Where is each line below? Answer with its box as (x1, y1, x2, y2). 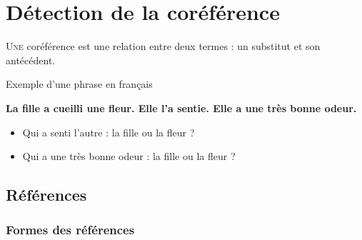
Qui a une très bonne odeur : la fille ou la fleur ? (22, 149, 236, 164)
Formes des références (6, 221, 135, 239)
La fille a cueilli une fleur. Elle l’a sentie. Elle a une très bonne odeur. (6, 100, 357, 115)
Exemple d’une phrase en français (6, 76, 153, 91)
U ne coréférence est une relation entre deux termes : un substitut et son (6, 39, 321, 54)
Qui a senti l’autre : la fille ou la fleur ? (22, 124, 195, 139)
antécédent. (6, 52, 56, 67)
